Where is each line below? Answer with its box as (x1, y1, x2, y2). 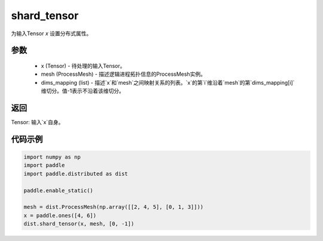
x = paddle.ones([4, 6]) (23, 212, 97, 219)
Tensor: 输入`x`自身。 (11, 119, 64, 126)
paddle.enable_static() (23, 187, 94, 194)
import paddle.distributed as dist (23, 170, 128, 177)
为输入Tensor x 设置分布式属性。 (11, 30, 92, 37)
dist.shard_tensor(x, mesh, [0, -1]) (23, 221, 135, 227)
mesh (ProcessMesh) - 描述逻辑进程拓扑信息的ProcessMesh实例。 (41, 70, 206, 78)
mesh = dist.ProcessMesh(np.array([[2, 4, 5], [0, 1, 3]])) (23, 203, 204, 211)
